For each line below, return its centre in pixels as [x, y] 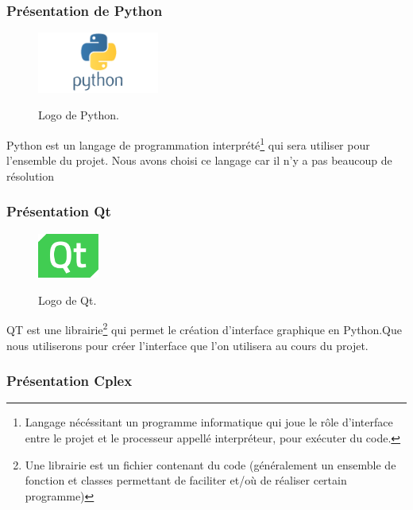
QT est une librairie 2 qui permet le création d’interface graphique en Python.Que [204, 328]
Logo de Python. [79, 115]
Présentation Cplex [69, 381]
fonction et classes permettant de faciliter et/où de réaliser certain [186, 480]
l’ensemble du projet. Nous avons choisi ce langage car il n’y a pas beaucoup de [199, 160]
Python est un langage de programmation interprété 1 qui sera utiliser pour [188, 143]
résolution [31, 175]
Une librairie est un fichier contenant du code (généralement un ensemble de [210, 464]
